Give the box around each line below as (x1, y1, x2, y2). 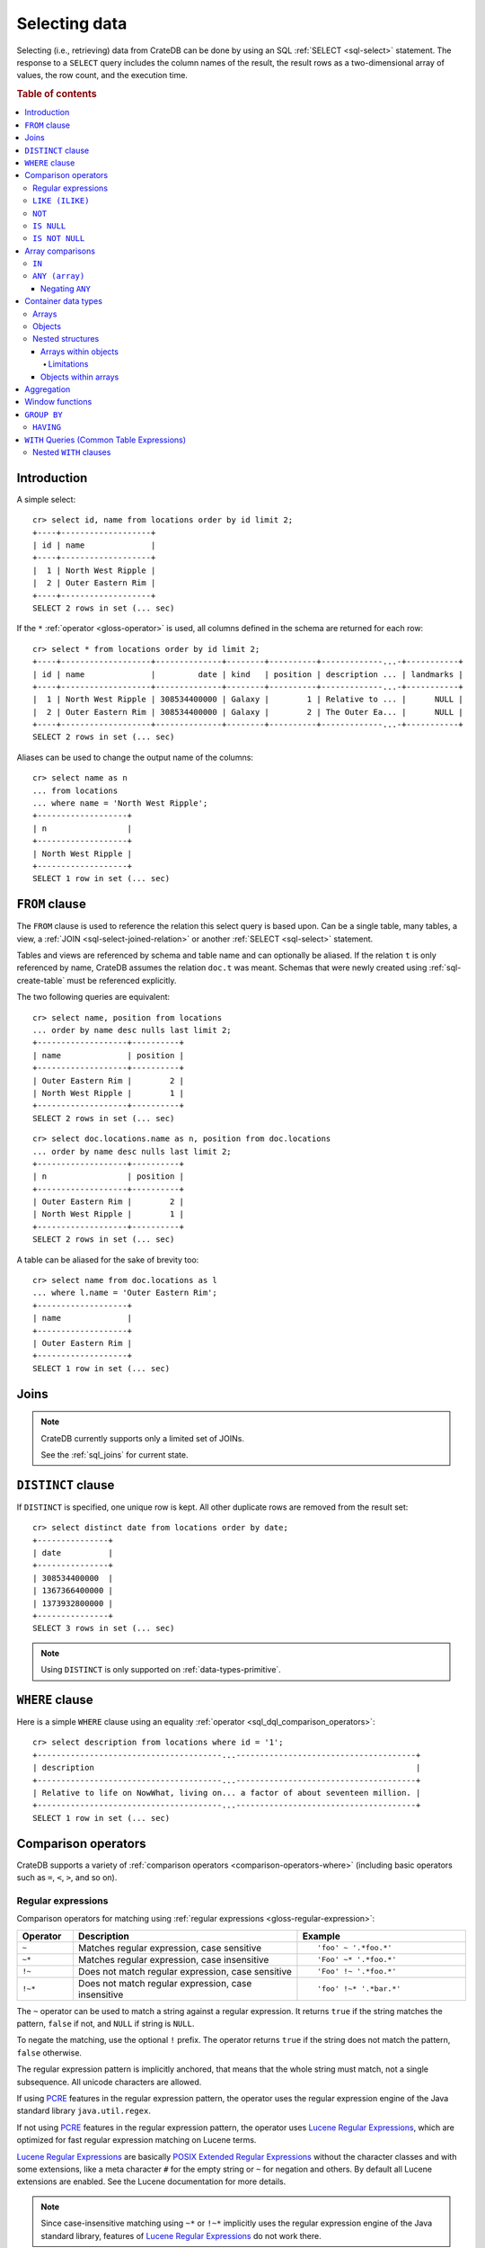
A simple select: (16, 494, 76, 504)
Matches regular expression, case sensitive (77, 1941, 262, 1954)
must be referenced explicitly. (66, 975, 177, 986)
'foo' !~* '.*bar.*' (317, 1984, 401, 1994)
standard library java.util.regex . (16, 2105, 152, 2117)
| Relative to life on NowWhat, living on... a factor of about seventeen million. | (32, 1788, 421, 1798)
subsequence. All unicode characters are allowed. (16, 2076, 202, 2087)
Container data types (24, 296, 103, 307)
